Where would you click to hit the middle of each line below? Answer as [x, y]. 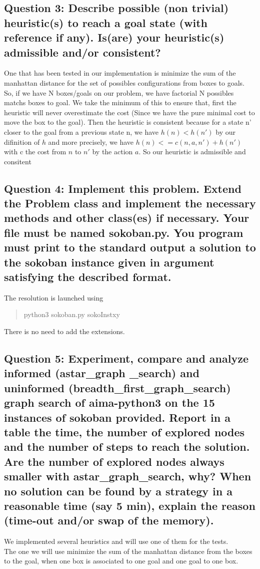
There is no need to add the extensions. [64, 331]
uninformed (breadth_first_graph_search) [117, 387]
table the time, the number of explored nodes [124, 432]
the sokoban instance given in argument [109, 262]
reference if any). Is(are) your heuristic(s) [114, 37]
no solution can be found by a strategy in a [118, 491]
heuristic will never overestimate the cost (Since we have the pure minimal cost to [129, 112]
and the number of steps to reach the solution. [127, 447]
